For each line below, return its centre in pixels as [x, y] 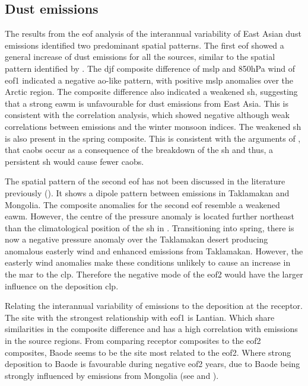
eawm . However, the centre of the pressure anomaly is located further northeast [150, 216]
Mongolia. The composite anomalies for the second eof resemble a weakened [142, 204]
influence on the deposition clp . [62, 285]
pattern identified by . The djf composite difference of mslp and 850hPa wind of [150, 68]
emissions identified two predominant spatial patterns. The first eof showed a [145, 45]
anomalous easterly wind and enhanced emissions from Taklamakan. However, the [154, 251]
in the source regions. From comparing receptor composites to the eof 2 [133, 341]
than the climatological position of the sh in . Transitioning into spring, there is [150, 227]
